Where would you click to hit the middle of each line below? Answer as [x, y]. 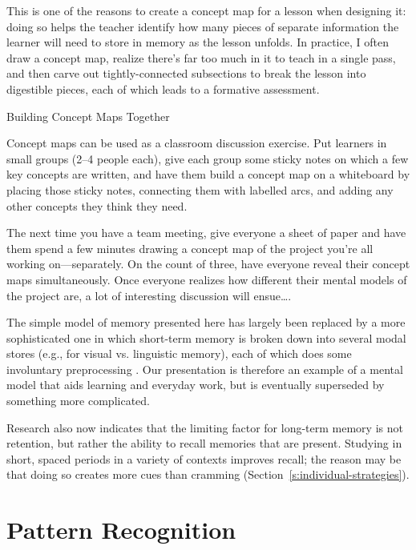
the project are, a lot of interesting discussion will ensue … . [149, 295]
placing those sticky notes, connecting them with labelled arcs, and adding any [200, 189]
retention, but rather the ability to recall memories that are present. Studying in [204, 443]
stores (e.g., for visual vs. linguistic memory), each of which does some [179, 353]
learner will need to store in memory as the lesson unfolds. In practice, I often [198, 42]
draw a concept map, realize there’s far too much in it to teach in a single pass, [201, 57]
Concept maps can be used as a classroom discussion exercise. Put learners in [197, 143]
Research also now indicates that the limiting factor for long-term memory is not [205, 427]
